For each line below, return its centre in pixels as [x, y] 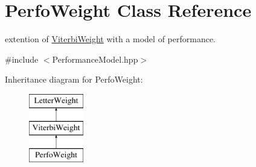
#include [22, 59]
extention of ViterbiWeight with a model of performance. [110, 39]
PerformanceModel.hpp [95, 59]
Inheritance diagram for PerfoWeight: [74, 79]
